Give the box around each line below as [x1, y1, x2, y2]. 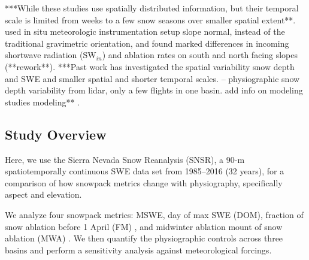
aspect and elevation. [5, 188, 82, 201]
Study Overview [5, 125, 107, 143]
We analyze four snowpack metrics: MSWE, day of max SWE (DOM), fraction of [5, 208, 304, 220]
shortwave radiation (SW [5, 49, 96, 61]
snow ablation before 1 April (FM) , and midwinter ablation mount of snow [5, 220, 283, 232]
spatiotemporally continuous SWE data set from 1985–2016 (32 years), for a [5, 165, 284, 177]
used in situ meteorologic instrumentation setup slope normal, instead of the [5, 25, 285, 38]
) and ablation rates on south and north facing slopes [102, 49, 298, 61]
